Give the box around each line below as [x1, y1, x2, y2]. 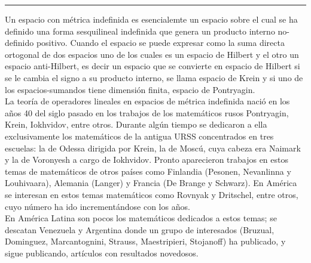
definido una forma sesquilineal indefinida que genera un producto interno [5, 24, 275, 37]
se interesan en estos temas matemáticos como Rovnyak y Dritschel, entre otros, [5, 188, 298, 200]
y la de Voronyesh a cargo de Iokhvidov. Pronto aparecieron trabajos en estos [5, 153, 289, 166]
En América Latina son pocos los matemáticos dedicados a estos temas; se [5, 212, 277, 224]
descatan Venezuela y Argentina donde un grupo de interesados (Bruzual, [5, 223, 275, 236]
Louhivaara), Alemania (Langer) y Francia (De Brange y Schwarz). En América [5, 177, 297, 189]
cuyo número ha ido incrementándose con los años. [5, 200, 190, 212]
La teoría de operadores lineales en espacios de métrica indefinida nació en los [5, 95, 290, 107]
